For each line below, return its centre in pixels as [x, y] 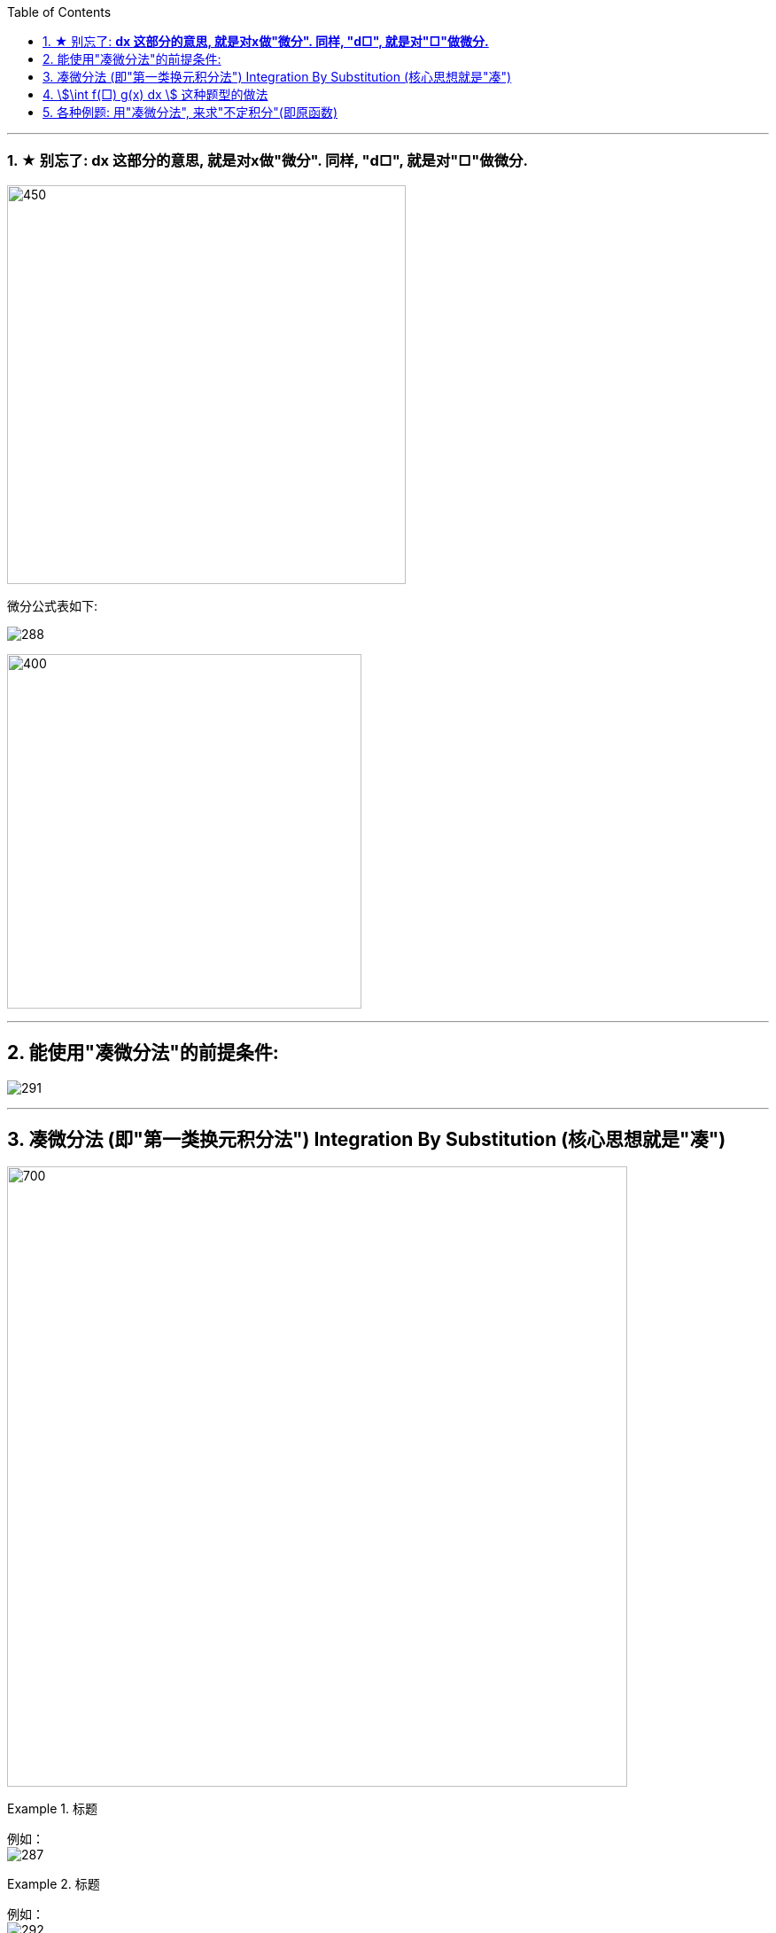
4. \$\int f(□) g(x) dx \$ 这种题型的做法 [155, 94]
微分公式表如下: [53, 605]
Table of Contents [59, 12]
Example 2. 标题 [54, 1884]
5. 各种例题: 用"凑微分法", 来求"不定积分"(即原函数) [190, 112]
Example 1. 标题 [52, 1809]
